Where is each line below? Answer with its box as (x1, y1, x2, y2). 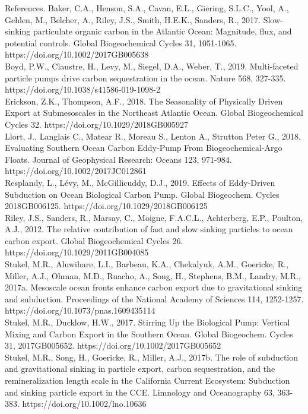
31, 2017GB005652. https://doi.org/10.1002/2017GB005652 (5, 339, 221, 352)
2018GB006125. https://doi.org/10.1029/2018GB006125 (5, 200, 208, 212)
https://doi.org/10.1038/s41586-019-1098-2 (5, 83, 160, 96)
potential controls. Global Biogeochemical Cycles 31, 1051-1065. (5, 36, 237, 49)
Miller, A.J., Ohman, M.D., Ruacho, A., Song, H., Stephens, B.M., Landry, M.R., (5, 269, 301, 282)
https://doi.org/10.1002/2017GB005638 (5, 48, 149, 61)
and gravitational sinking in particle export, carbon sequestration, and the (5, 362, 275, 375)
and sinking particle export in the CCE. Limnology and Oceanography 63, (5, 385, 275, 398)
